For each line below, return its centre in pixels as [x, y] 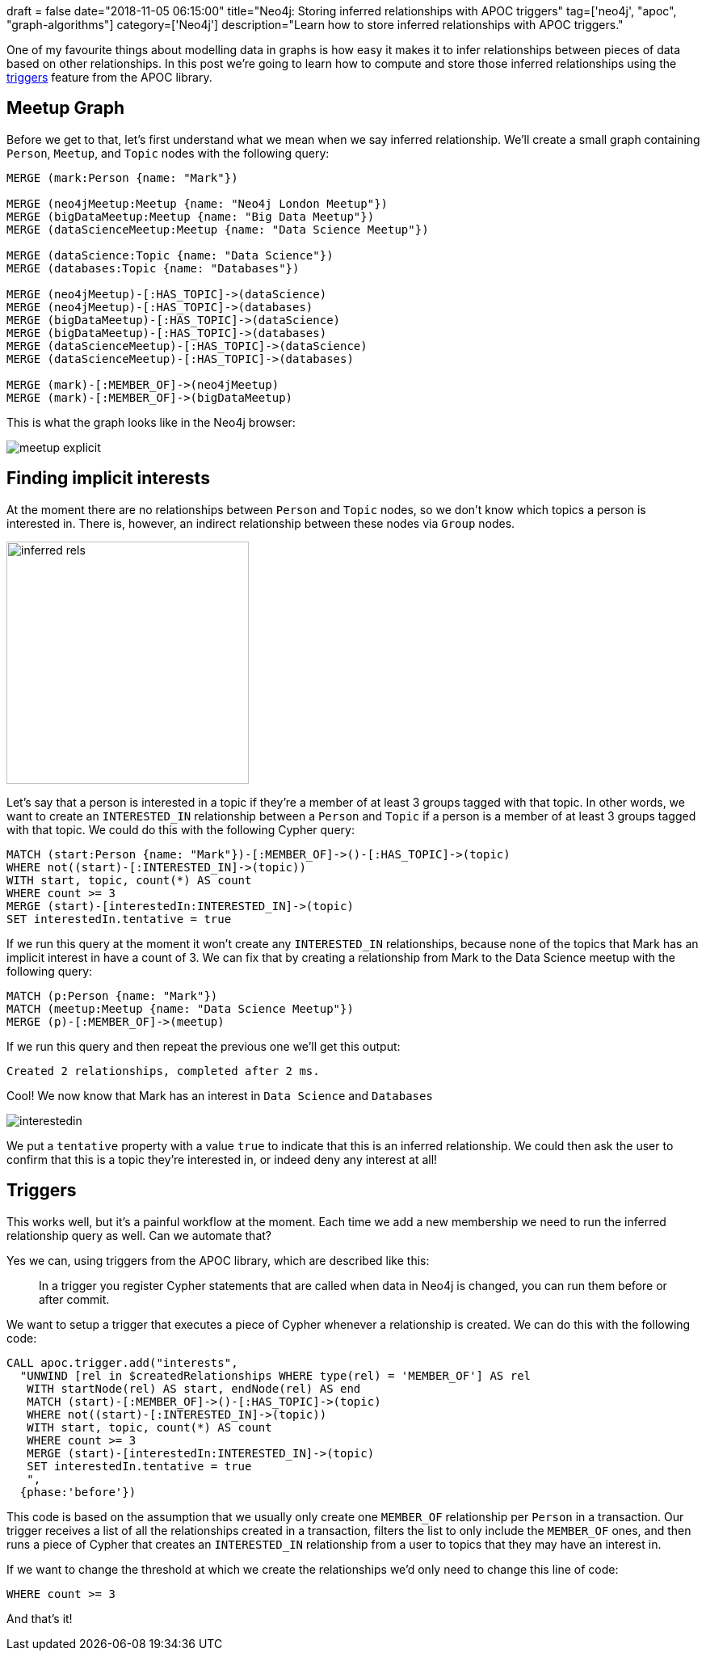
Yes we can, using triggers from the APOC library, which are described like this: [218, 1260]
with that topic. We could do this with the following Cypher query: [181, 829]
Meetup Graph [66, 108]
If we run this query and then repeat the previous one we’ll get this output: [204, 1046]
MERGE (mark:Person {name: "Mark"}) [122, 177]
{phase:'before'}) [78, 1492]
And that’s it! [40, 1618]
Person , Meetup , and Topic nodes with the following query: [168, 153]
